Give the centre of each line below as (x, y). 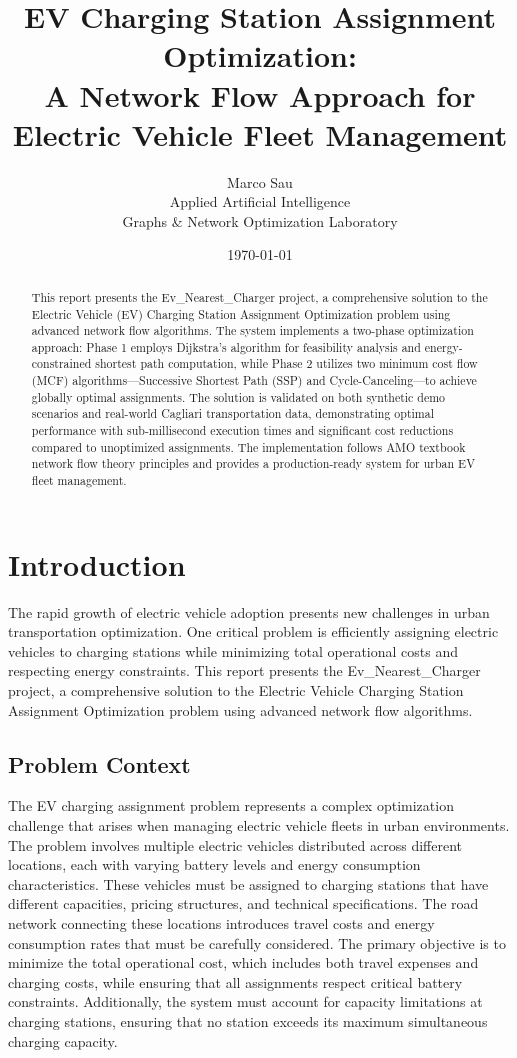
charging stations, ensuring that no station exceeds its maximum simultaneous (248, 1020)
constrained (61, 363)
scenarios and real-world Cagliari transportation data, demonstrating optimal (232, 413)
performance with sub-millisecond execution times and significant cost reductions (242, 430)
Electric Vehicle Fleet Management (260, 133)
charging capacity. (63, 1040)
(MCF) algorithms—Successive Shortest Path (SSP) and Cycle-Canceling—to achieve (254, 380)
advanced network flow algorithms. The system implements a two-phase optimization (252, 330)
